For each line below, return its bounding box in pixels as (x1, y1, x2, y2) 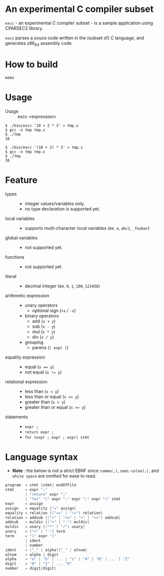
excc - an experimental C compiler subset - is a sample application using (5, 20, 154, 26)
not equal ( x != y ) (24, 369, 62, 375)
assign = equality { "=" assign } (5, 506, 77, 511)
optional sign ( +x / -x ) (32, 307, 76, 313)
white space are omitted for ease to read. (12, 473, 97, 479)
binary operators (24, 312, 59, 319)
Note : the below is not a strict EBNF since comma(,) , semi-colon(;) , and (12, 468, 160, 474)
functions (5, 254, 25, 260)
